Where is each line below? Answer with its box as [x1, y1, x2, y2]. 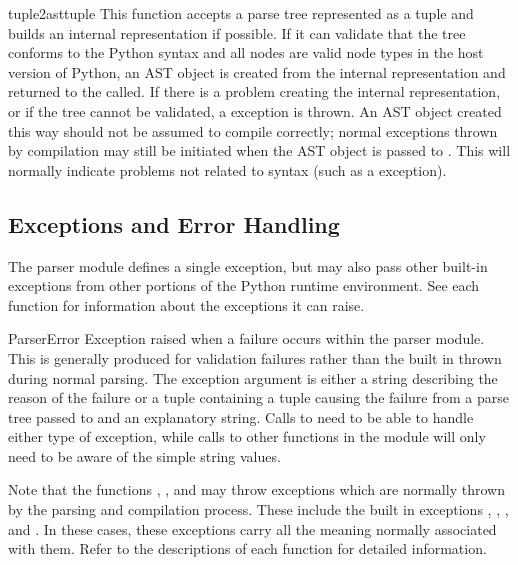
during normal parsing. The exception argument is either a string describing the [8, 367, 498, 388]
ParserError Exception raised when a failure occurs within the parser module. [8, 328, 485, 349]
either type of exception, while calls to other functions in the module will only [8, 426, 486, 447]
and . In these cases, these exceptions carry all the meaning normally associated [8, 518, 497, 539]
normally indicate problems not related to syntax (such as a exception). [8, 159, 447, 180]
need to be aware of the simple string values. [8, 445, 281, 466]
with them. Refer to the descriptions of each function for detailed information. [8, 538, 487, 559]
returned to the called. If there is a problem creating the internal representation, [8, 81, 501, 102]
